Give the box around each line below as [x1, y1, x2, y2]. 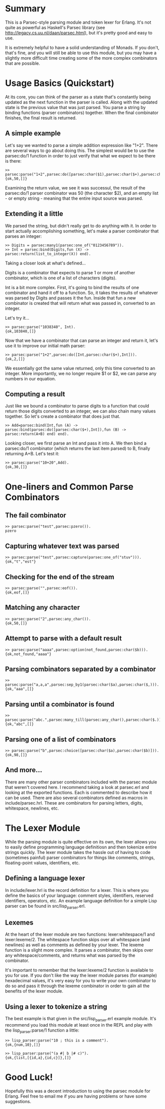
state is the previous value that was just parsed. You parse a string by [5, 104, 146, 110]
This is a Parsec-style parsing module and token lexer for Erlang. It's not [5, 19, 151, 25]
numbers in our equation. [5, 375, 56, 381]
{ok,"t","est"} [5, 559, 36, 564]
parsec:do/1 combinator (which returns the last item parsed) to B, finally [5, 445, 151, 451]
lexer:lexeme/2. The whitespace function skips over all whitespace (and [5, 937, 150, 943]
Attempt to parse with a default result [5, 634, 122, 643]
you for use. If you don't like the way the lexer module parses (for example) [5, 972, 157, 978]
